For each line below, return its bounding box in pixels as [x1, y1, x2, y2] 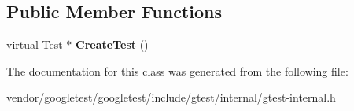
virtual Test [6, 36, 63, 53]
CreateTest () [76, 36, 149, 53]
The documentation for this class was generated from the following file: [6, 62, 348, 79]
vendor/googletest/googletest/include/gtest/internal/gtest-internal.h [6, 89, 336, 105]
